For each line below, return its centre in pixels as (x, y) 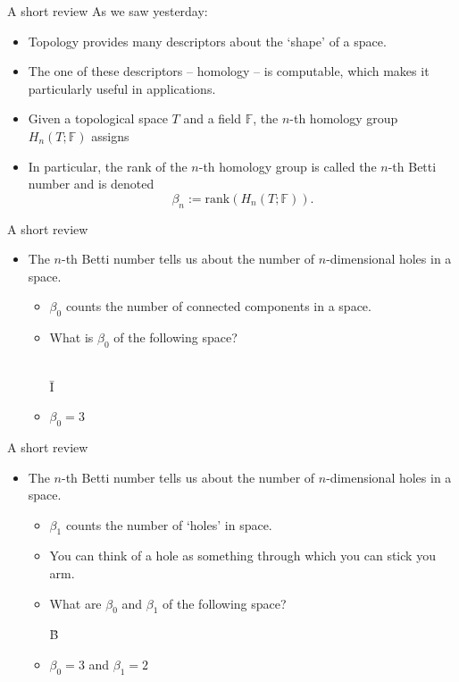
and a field (212, 118)
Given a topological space (98, 118)
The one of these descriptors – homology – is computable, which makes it (229, 71)
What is (71, 337)
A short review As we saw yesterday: (108, 11)
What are (75, 603)
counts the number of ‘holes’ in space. (169, 524)
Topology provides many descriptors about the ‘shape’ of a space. (207, 41)
